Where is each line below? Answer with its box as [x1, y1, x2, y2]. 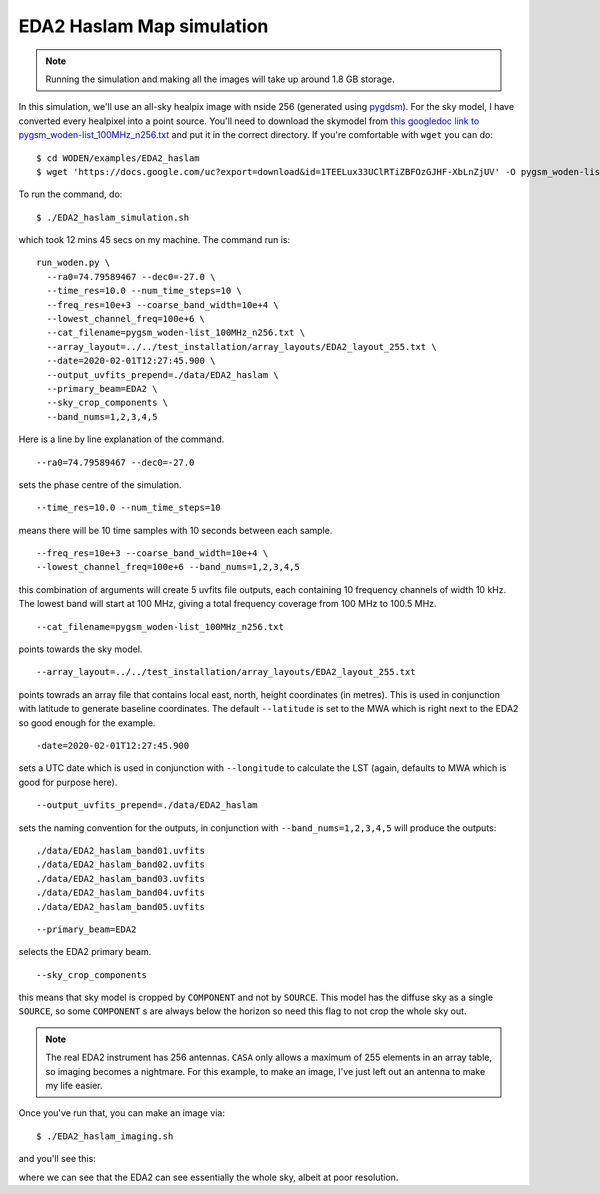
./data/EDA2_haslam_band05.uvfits [36, 901, 205, 912]
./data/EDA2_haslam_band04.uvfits [36, 887, 205, 899]
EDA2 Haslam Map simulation [18, 15, 269, 37]
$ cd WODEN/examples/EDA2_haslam [36, 152, 200, 164]
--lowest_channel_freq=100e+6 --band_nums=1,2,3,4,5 [36, 561, 300, 573]
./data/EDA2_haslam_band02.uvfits [36, 859, 205, 870]
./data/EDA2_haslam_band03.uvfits [36, 873, 205, 884]
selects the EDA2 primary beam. [18, 946, 152, 958]
